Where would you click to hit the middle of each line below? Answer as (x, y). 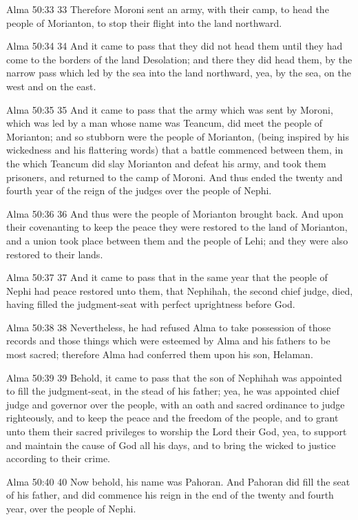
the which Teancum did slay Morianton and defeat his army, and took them (166, 163)
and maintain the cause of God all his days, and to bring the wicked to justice (171, 445)
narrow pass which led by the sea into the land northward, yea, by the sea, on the (179, 73)
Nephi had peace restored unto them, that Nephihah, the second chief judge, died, (180, 290)
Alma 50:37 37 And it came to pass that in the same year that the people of (167, 277)
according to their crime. (59, 458)
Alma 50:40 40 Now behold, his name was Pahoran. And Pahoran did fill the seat (178, 481)
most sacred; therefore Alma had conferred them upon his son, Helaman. (160, 354)
